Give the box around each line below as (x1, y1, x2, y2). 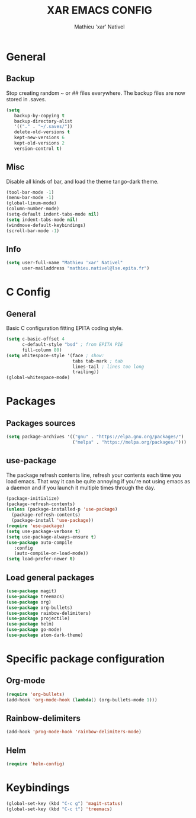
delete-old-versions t (14, 129, 70, 135)
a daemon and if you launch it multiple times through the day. (6, 484, 156, 491)
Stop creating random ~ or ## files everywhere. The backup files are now (6, 89, 185, 97)
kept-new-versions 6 (14, 134, 65, 141)
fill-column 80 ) (21, 347, 62, 353)
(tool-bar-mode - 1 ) (6, 189, 54, 195)
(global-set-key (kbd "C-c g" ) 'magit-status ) (6, 800, 123, 806)
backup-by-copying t (14, 113, 65, 118)
